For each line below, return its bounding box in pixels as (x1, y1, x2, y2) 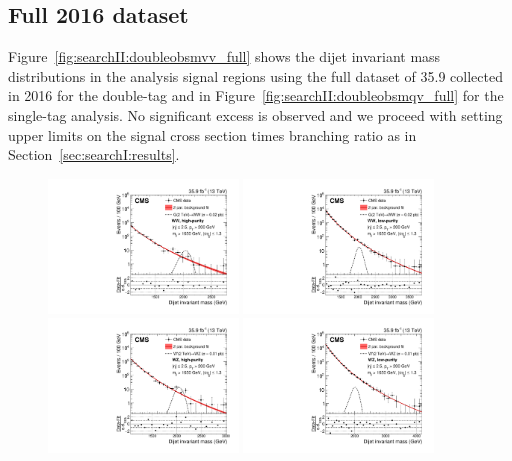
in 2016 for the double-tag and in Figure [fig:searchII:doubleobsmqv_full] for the (8, 85, 504, 106)
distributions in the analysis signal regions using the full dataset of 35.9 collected (8, 65, 503, 86)
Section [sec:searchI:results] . (8, 144, 180, 165)
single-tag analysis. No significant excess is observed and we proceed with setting (8, 104, 503, 125)
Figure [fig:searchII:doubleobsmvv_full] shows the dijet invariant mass (8, 46, 441, 67)
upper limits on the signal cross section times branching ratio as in (8, 124, 417, 145)
